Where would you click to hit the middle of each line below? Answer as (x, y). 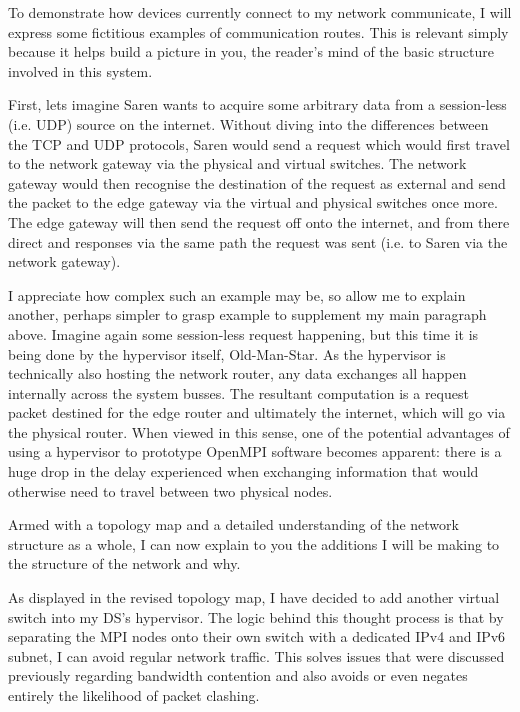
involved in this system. (80, 70)
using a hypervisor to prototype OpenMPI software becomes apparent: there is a (255, 451)
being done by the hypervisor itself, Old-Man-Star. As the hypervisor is (227, 353)
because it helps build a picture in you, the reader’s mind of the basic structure (251, 51)
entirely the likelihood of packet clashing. (134, 695)
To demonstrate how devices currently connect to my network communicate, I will (260, 12)
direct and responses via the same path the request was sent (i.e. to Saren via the (258, 241)
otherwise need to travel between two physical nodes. (170, 490)
